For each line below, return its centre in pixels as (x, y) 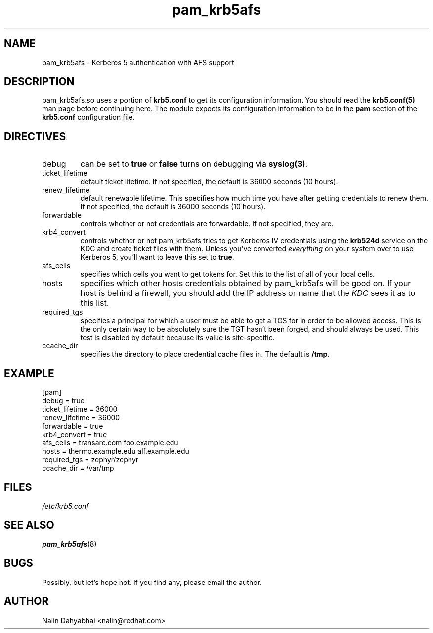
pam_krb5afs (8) (69, 544)
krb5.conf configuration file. (88, 117)
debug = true (63, 401)
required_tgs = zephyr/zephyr (90, 460)
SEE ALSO (29, 525)
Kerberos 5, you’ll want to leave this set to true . (157, 257)
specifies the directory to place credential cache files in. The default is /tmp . (205, 354)
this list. (95, 303)
